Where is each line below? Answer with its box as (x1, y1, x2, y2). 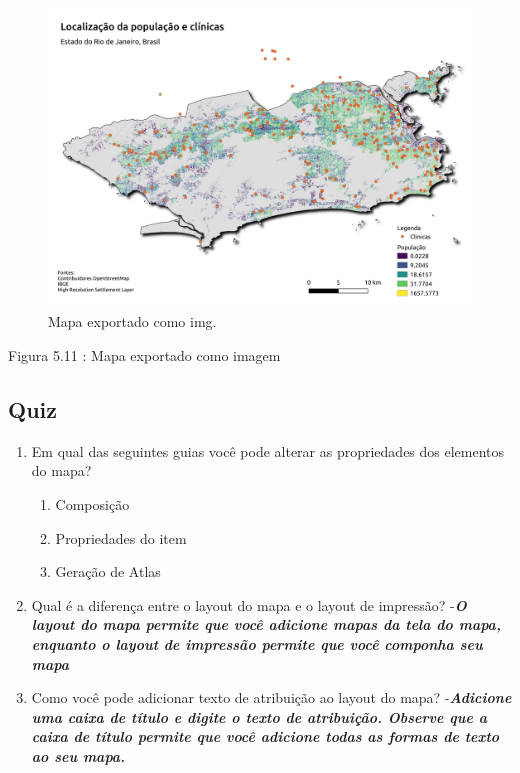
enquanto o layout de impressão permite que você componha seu (31, 633, 483, 654)
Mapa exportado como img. (48, 311, 217, 332)
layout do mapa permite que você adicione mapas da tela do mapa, (31, 614, 501, 635)
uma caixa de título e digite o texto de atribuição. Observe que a (31, 706, 487, 727)
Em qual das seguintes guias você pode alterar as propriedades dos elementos (31, 440, 505, 461)
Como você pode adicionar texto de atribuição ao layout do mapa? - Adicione (31, 687, 512, 708)
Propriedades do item (55, 527, 187, 548)
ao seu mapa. (31, 745, 126, 766)
